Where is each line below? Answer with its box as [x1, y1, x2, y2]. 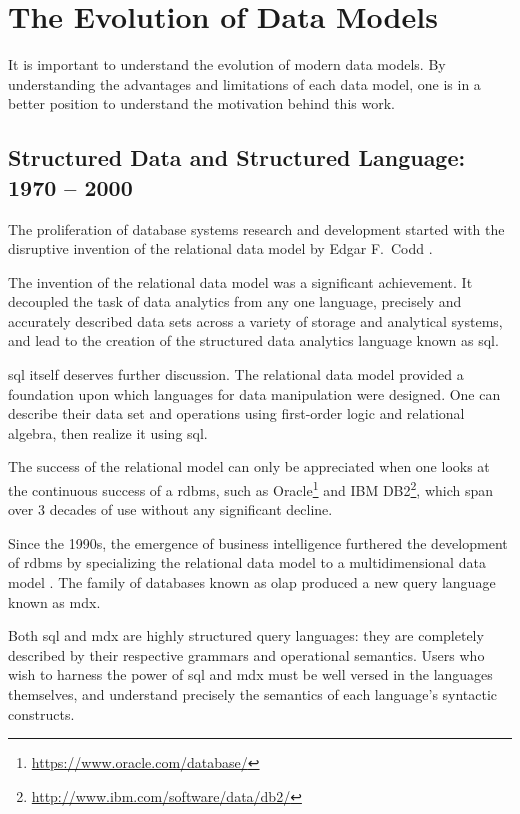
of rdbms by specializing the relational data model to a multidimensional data [8, 552, 486, 573]
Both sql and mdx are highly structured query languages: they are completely [8, 625, 484, 646]
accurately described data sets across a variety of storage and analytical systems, [8, 310, 503, 331]
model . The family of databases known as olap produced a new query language [8, 572, 496, 593]
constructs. [8, 703, 75, 724]
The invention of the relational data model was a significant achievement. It [8, 271, 473, 292]
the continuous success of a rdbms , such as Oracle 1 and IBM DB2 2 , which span [8, 477, 494, 500]
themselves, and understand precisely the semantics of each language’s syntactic [8, 684, 498, 705]
